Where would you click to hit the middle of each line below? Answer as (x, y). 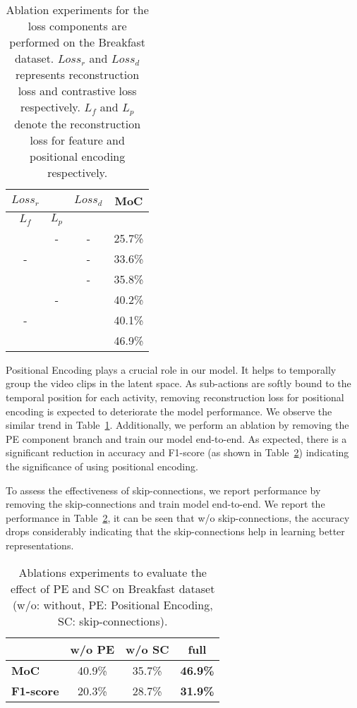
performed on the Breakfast (78, 42)
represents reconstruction (78, 74)
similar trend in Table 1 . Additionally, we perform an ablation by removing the (177, 425)
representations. (40, 545)
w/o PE (92, 649)
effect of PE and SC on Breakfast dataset (113, 588)
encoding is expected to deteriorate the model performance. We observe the (169, 411)
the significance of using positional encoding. (102, 466)
